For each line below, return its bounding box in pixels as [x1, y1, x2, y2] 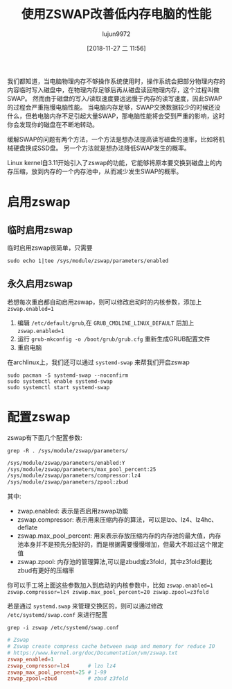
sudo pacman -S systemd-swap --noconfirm [7, 372, 129, 379]
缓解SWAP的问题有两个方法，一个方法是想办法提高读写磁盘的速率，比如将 [7, 135, 220, 143]
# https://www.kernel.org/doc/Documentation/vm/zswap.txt [7, 649, 178, 656]
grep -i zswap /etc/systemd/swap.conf [7, 624, 119, 631]
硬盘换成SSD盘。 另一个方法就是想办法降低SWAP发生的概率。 [12, 144, 190, 152]
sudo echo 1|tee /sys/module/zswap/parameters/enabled [7, 257, 169, 264]
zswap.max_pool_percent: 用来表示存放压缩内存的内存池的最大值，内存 [17, 531, 222, 540]
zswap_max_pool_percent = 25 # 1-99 [7, 669, 107, 676]
